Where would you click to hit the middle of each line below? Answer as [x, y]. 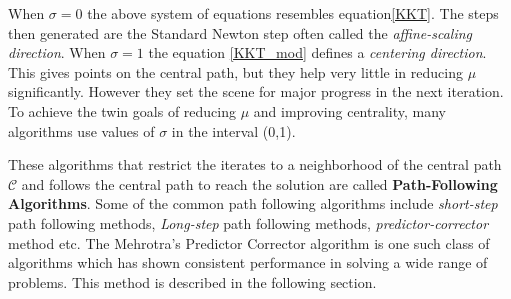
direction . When [57, 52]
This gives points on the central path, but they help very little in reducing [235, 71]
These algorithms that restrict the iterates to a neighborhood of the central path [255, 164]
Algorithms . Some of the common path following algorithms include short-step [253, 203]
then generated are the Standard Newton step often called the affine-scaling [240, 32]
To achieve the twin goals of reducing [122, 110]
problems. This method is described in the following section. [192, 281]
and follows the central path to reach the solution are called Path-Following [259, 183]
